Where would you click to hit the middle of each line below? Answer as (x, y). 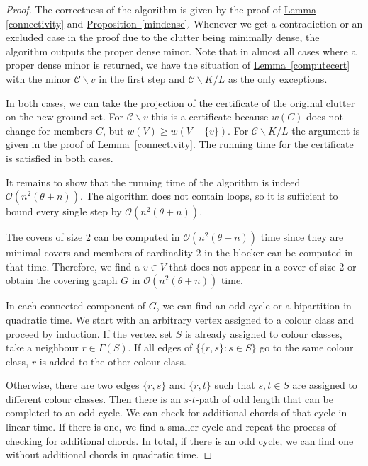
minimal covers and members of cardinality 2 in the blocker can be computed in (179, 252)
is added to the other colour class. (113, 361)
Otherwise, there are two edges (73, 385)
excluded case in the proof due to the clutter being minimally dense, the (163, 37)
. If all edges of (160, 347)
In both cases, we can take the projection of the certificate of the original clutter (180, 102)
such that (235, 385)
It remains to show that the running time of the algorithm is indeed (153, 182)
